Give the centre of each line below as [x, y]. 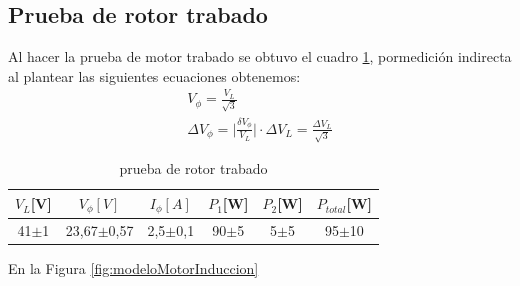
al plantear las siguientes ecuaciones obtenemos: [154, 75]
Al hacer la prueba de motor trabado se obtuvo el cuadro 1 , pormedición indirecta [260, 56]
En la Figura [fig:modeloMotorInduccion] [133, 267]
